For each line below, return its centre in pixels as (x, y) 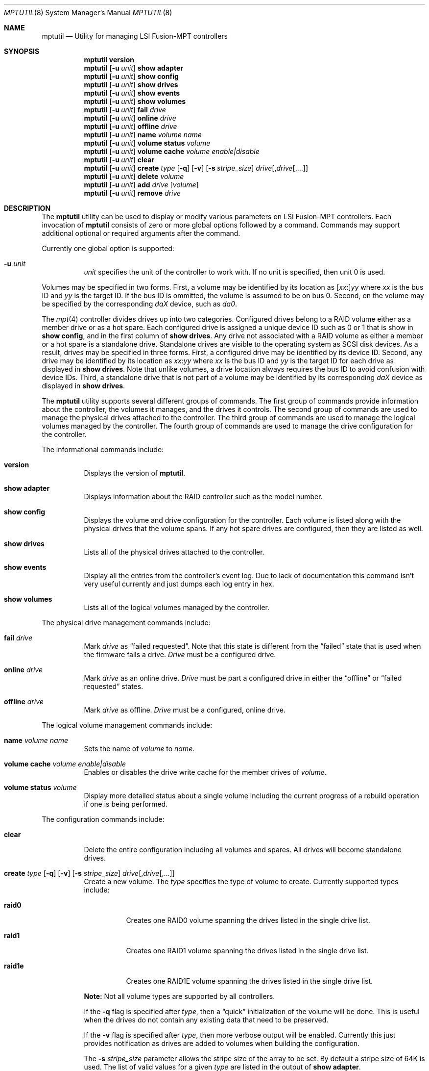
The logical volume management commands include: (127, 725)
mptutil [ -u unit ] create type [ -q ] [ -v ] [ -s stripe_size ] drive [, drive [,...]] (196, 168)
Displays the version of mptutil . (135, 473)
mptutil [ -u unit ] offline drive (131, 126)
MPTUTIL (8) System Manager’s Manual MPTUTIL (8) (88, 13)
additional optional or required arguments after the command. (141, 233)
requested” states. (114, 686)
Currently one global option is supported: (108, 248)
